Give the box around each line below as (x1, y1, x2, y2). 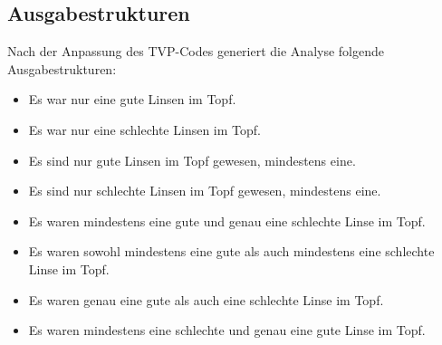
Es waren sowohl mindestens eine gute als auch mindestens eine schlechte (28, 242, 435, 261)
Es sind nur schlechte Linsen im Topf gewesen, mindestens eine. (28, 181, 381, 200)
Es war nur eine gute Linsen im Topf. (28, 90, 236, 109)
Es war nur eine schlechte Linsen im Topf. (28, 120, 261, 139)
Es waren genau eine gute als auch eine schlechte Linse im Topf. (28, 290, 384, 309)
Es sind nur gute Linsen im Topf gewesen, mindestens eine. (28, 150, 356, 169)
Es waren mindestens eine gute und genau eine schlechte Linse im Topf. (28, 211, 426, 230)
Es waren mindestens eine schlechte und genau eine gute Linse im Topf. (28, 321, 426, 340)
